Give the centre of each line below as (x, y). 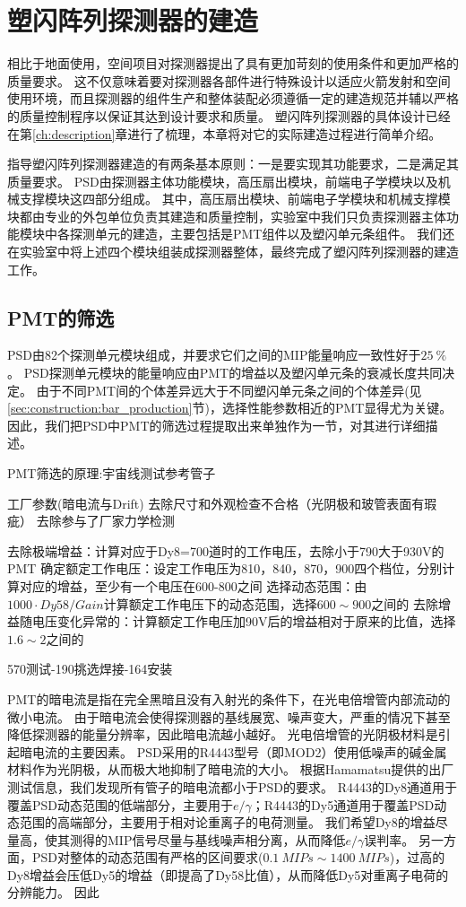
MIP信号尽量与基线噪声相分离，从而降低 (226, 839)
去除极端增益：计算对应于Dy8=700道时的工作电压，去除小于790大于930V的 (226, 550)
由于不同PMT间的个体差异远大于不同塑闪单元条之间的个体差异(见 (229, 390)
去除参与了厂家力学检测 (105, 521)
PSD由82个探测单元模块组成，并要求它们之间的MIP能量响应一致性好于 (214, 355)
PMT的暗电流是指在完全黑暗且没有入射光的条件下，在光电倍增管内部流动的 (229, 698)
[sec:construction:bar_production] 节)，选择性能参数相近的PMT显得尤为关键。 (230, 408)
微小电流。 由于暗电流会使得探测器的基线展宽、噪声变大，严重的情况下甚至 (229, 716)
